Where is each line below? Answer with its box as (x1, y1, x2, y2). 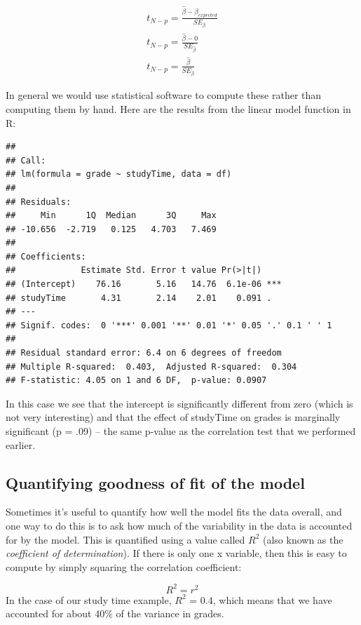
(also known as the (262, 532, 343, 546)
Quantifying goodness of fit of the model (6, 471, 305, 493)
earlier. (6, 437, 36, 452)
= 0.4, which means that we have (189, 592, 332, 607)
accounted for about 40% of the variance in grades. (6, 606, 224, 621)
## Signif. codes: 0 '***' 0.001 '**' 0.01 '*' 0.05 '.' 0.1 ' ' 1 (6, 320, 332, 330)
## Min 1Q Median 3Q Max (6, 210, 217, 221)
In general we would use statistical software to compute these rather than (6, 88, 322, 102)
